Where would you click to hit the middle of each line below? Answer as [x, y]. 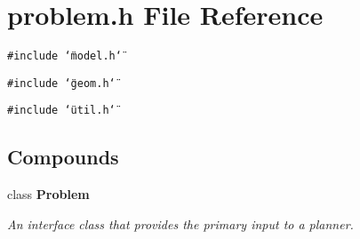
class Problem [48, 194]
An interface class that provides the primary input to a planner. [180, 223]
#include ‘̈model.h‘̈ [64, 56]
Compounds [63, 157]
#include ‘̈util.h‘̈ [61, 111]
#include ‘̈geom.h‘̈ [61, 83]
